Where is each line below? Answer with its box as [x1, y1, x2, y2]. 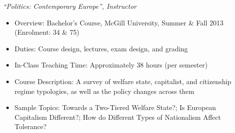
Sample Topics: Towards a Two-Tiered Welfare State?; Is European [14, 102, 216, 112]
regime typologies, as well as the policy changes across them [14, 86, 194, 96]
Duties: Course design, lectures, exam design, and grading [14, 43, 188, 53]
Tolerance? [14, 121, 47, 132]
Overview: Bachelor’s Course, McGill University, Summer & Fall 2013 [14, 17, 224, 27]
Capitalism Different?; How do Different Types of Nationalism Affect [14, 111, 221, 122]
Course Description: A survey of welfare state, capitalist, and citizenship [14, 76, 232, 86]
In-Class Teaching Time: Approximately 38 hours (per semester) [14, 60, 208, 70]
